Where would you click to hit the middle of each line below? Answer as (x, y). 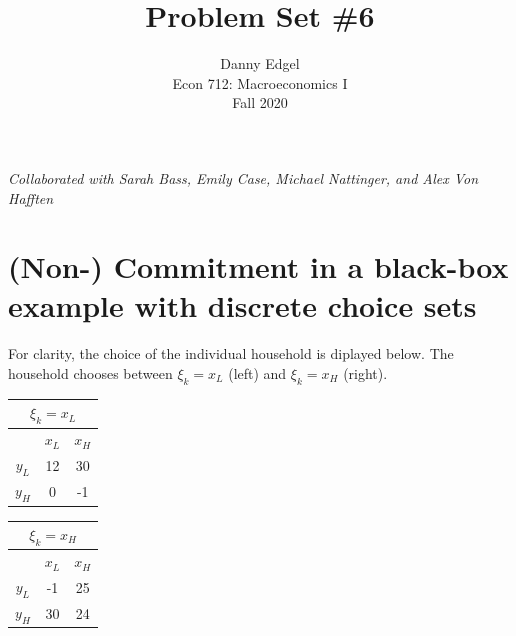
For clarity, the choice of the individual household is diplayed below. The (231, 353)
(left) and (257, 373)
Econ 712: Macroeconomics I (260, 82)
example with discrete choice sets (242, 305)
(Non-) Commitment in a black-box (258, 266)
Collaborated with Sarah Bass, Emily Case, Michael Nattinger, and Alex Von (243, 177)
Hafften (31, 197)
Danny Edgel (260, 63)
